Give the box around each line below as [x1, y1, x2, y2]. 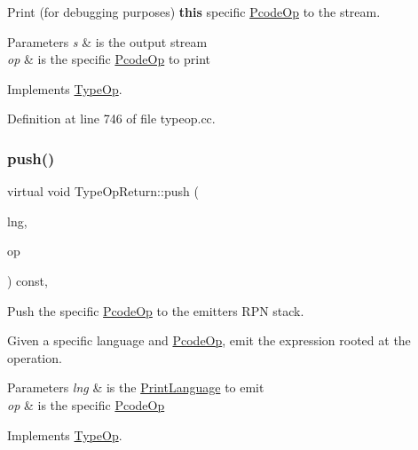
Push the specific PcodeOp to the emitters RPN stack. [7, 301, 304, 320]
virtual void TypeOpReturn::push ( [7, 182, 199, 201]
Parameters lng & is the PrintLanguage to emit [7, 378, 264, 397]
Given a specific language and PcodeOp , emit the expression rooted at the [7, 331, 411, 350]
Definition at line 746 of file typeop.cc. [7, 109, 216, 128]
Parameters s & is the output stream [7, 32, 208, 51]
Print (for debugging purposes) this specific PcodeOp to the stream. [7, 3, 381, 20]
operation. [7, 348, 62, 367]
